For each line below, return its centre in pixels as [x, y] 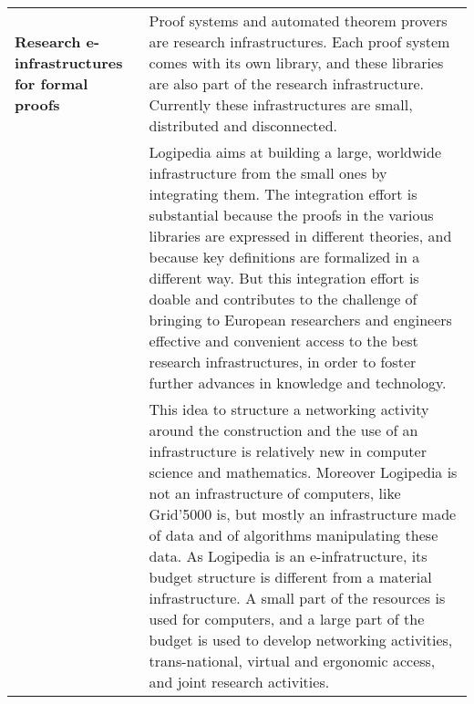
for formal [52, 83]
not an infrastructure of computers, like [275, 493]
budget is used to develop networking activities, [301, 640]
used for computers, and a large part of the [287, 619]
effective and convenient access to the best [283, 341]
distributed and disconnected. [243, 125]
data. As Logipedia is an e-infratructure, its [288, 556]
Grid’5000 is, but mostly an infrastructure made [303, 514]
